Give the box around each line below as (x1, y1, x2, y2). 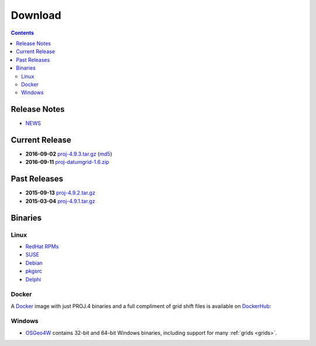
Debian (25, 259, 43, 266)
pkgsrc (25, 268, 42, 275)
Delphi (25, 276, 41, 283)
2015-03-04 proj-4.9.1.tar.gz (25, 197, 95, 204)
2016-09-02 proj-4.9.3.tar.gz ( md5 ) (25, 150, 112, 157)
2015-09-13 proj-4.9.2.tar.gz (25, 189, 96, 196)
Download (11, 9, 61, 22)
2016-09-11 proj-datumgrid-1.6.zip (25, 159, 109, 166)
